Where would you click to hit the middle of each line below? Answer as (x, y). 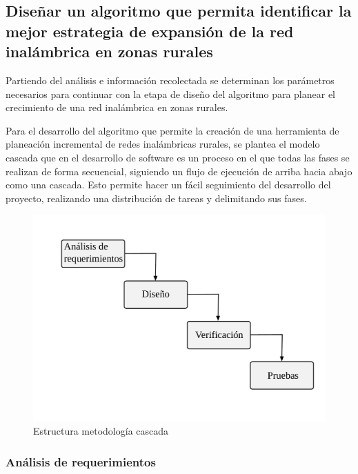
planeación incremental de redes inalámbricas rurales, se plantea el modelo (163, 144)
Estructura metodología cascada (101, 431)
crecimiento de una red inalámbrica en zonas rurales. (117, 107)
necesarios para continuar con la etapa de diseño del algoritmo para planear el (171, 93)
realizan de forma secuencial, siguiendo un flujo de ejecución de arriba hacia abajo (179, 171)
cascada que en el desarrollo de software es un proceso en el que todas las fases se (178, 157)
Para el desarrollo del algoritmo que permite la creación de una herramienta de (172, 130)
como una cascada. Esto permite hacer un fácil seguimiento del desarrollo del (168, 185)
